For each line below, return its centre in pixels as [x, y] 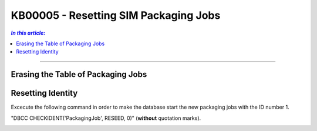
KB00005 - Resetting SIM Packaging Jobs [116, 15]
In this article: [28, 33]
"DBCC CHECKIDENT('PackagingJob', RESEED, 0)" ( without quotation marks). [106, 118]
